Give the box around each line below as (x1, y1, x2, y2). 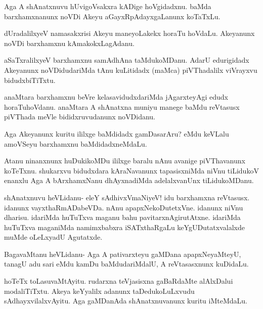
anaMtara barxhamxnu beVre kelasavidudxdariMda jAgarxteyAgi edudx (4, 92, 228, 102)
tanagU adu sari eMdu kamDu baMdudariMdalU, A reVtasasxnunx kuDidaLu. (4, 258, 249, 269)
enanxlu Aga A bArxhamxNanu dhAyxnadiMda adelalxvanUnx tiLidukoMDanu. (4, 175, 254, 186)
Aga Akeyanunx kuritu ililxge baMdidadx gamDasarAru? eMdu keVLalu (4, 128, 229, 139)
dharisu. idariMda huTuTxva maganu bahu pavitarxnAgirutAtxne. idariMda (4, 212, 241, 223)
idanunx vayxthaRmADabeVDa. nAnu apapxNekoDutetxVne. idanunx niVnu (4, 202, 243, 212)
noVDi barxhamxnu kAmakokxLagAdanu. (4, 37, 135, 48)
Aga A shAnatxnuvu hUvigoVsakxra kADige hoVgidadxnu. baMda (4, 1, 211, 11)
